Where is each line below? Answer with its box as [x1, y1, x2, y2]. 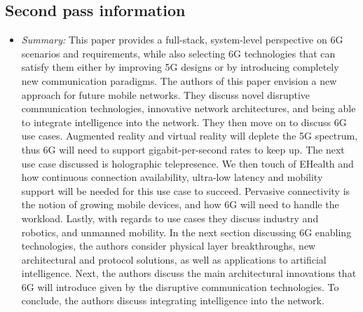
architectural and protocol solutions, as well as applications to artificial [21, 252, 327, 266]
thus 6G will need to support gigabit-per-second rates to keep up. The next [21, 142, 345, 156]
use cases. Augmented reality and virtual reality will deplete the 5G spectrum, [21, 128, 358, 143]
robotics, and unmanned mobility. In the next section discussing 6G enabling [21, 224, 352, 239]
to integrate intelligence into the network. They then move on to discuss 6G [21, 114, 347, 129]
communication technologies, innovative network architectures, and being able [21, 101, 356, 116]
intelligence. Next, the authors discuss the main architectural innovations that [21, 266, 357, 280]
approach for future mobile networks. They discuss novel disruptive [21, 87, 310, 102]
